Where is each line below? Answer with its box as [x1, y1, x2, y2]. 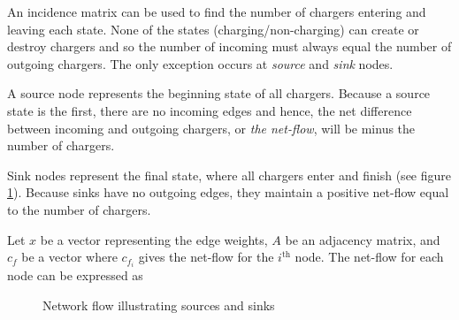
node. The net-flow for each [295, 248, 444, 266]
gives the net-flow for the [138, 248, 274, 266]
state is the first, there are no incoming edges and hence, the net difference [7, 101, 412, 119]
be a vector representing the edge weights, [40, 230, 268, 248]
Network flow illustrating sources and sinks [42, 295, 275, 314]
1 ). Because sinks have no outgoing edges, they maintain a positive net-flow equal [7, 183, 449, 202]
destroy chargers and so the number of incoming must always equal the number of [7, 37, 452, 56]
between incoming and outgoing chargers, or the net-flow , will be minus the [7, 118, 416, 137]
